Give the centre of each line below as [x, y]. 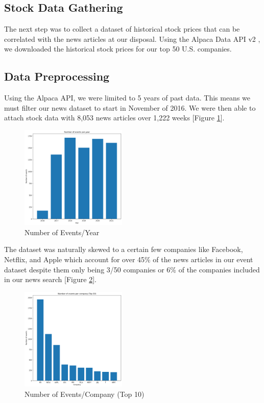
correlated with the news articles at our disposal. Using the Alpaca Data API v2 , [132, 39]
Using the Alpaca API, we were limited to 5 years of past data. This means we [127, 98]
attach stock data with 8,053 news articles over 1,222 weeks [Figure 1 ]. [114, 118]
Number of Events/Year [62, 232]
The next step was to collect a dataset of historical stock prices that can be [122, 29]
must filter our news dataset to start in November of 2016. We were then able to [130, 107]
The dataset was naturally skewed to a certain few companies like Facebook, [124, 249]
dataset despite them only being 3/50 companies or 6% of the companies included [132, 269]
